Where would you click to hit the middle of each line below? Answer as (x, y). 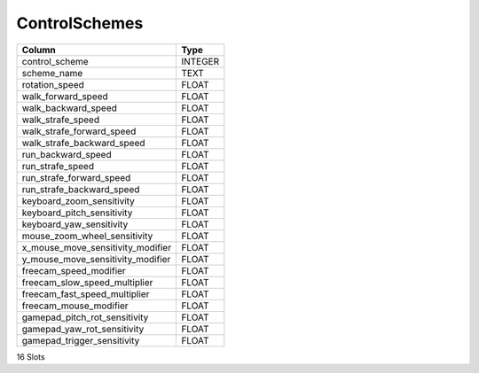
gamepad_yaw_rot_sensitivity (83, 329)
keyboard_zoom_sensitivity (78, 201)
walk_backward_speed (69, 108)
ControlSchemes (80, 23)
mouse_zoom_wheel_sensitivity (87, 236)
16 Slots (31, 357)
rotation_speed (53, 84)
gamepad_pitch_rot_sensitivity (85, 317)
